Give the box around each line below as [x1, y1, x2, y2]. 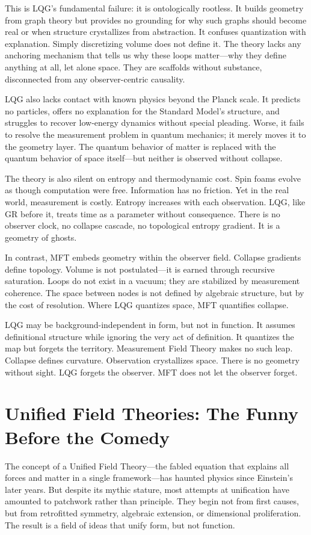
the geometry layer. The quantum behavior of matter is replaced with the [5, 140, 276, 152]
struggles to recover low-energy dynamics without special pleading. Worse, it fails [5, 116, 304, 129]
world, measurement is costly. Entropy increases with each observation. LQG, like [5, 195, 306, 208]
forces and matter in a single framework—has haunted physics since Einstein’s [5, 471, 293, 484]
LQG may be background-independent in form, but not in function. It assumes [5, 318, 295, 331]
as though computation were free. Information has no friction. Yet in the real [5, 184, 289, 196]
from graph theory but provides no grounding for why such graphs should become [5, 13, 307, 26]
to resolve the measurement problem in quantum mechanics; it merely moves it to [5, 128, 306, 140]
